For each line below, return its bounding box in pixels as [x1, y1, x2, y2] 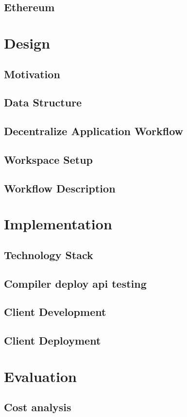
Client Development [4, 304, 106, 319]
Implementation [4, 214, 112, 234]
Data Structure [4, 95, 82, 110]
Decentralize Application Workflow [4, 123, 184, 139]
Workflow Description [4, 180, 116, 195]
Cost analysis [4, 400, 71, 415]
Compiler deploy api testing [4, 276, 147, 291]
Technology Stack [4, 247, 93, 262]
